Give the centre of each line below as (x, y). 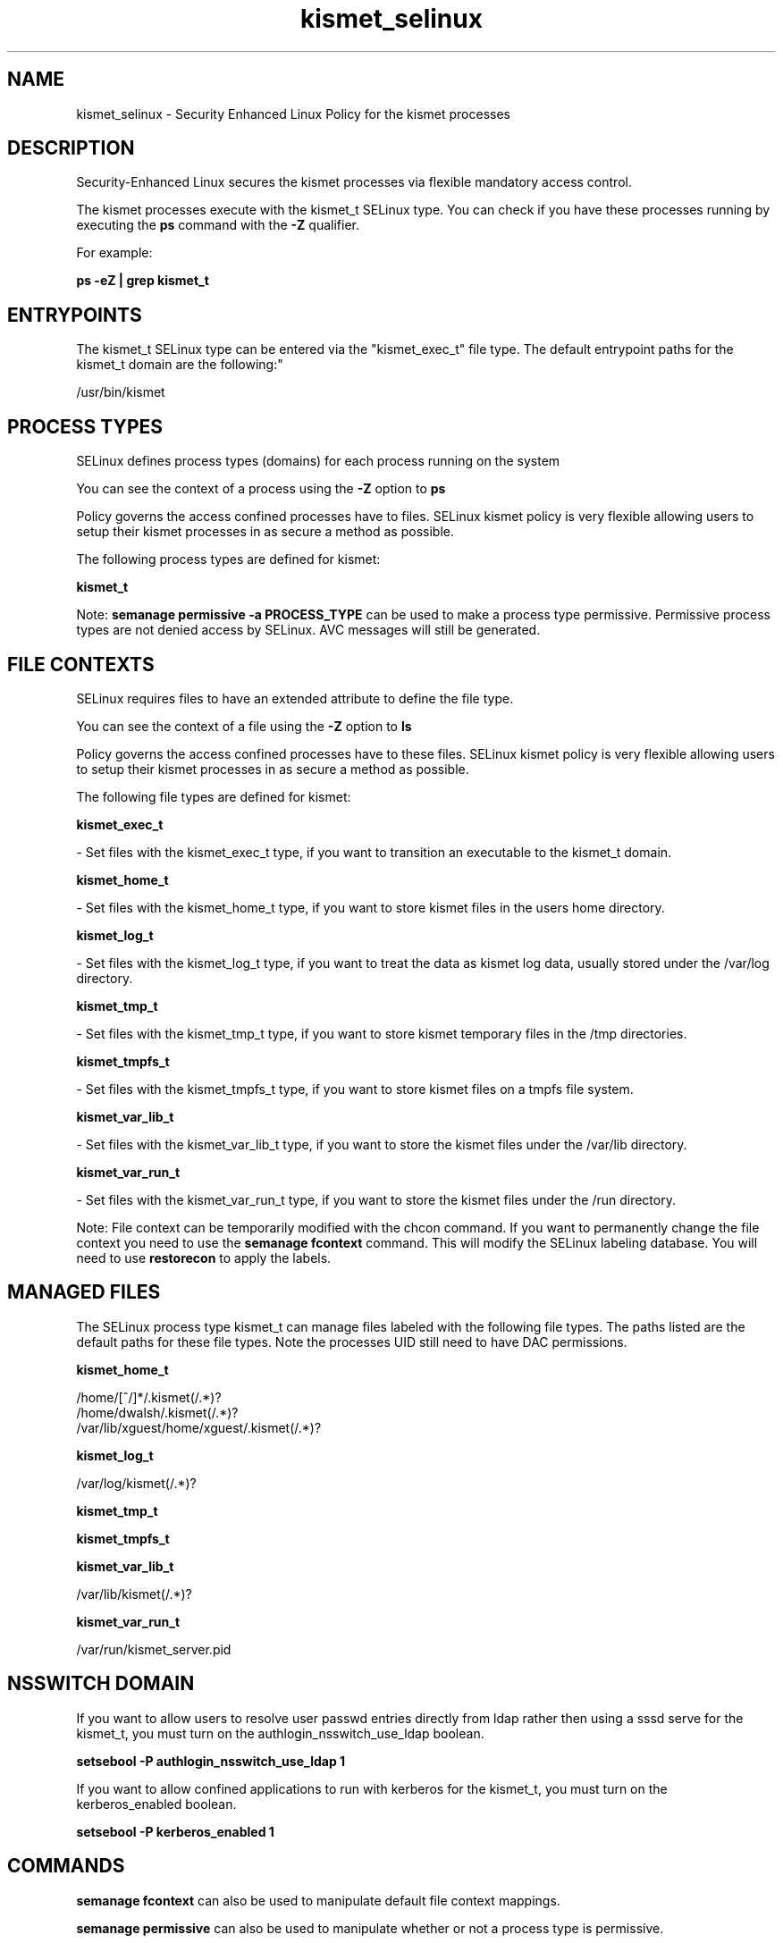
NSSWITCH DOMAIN (101, 1684)
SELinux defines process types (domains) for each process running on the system (318, 461)
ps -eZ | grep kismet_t (143, 281)
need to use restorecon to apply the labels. (204, 1257)
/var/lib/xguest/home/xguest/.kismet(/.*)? (199, 1427)
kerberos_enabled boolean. (156, 1804)
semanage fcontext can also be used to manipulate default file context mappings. (318, 1900)
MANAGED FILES (84, 1292)
